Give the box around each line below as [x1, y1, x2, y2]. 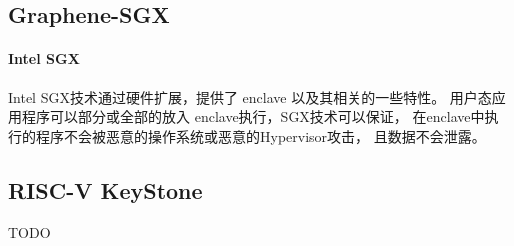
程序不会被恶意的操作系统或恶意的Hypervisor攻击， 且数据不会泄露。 [35, 125, 486, 146]
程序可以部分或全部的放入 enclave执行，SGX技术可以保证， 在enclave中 [21, 106, 485, 127]
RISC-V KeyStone [8, 174, 203, 205]
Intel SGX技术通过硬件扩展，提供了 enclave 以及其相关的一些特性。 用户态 [8, 86, 492, 107]
